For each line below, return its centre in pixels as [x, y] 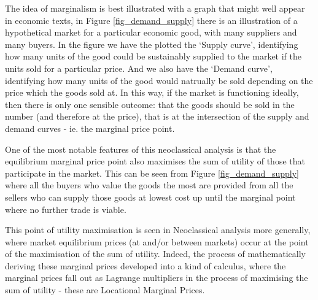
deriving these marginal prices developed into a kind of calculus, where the [145, 265]
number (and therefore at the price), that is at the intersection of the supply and [157, 116]
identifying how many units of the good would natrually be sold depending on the [159, 80]
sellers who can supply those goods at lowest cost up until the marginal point [150, 197]
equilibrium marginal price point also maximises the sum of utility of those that [155, 161]
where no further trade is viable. [66, 209]
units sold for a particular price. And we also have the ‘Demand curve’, [139, 68]
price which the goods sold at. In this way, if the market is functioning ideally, [152, 92]
